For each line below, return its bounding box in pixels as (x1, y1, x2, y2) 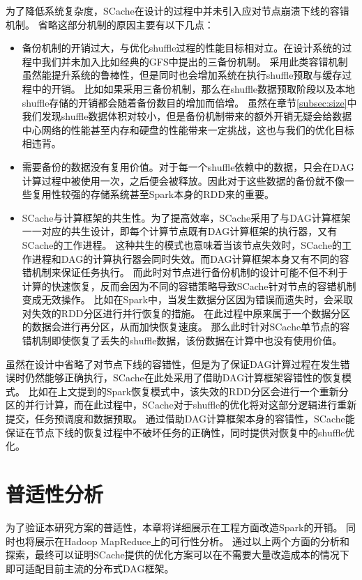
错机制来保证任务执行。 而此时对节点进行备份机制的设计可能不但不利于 (22, 265, 348, 280)
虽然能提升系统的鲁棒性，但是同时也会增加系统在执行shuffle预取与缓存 (22, 68, 342, 82)
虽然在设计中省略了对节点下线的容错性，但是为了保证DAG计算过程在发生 (6, 356, 340, 371)
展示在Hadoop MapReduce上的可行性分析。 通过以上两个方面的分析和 (34, 533, 349, 548)
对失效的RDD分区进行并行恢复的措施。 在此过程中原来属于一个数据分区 (22, 305, 351, 320)
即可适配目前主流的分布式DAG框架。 (6, 560, 174, 575)
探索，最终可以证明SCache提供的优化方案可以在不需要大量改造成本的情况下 (6, 547, 349, 562)
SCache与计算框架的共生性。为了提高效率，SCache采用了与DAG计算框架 (22, 210, 351, 224)
